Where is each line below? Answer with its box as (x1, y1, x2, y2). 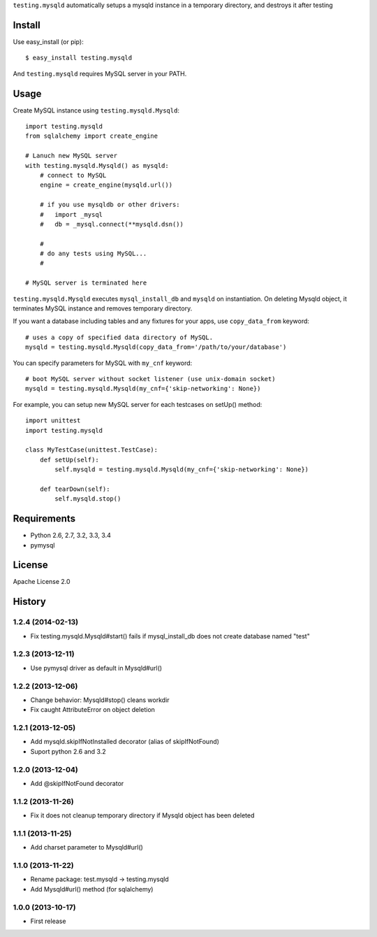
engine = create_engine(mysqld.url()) (39, 181, 173, 189)
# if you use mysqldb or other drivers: (39, 201, 181, 209)
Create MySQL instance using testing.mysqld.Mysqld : (13, 106, 179, 115)
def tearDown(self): (39, 485, 110, 493)
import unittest (25, 417, 81, 424)
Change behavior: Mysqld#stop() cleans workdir (30, 696, 170, 704)
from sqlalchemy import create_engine (25, 132, 158, 140)
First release (30, 917, 66, 925)
